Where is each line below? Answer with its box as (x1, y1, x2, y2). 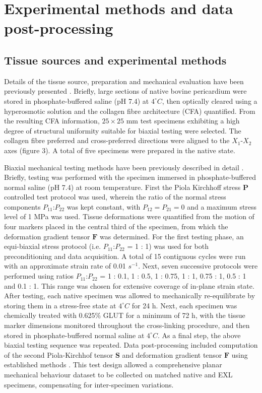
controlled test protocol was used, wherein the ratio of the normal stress (4, 191, 226, 202)
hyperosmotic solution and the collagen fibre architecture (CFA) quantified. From (4, 105, 255, 116)
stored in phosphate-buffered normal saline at (4, 330, 145, 340)
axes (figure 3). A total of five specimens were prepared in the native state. (4, 145, 235, 155)
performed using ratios (4, 271, 74, 281)
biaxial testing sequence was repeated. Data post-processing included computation (4, 340, 258, 350)
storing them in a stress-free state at (4, 300, 116, 310)
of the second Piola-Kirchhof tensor (4, 349, 113, 360)
